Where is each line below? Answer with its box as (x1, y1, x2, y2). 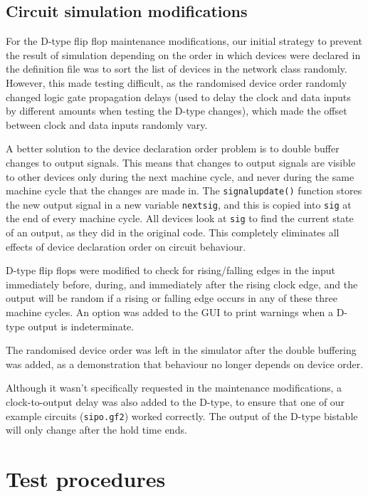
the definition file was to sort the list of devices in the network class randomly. (6, 61, 347, 76)
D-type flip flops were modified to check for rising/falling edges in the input (6, 263, 335, 278)
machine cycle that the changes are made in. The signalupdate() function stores (6, 183, 362, 198)
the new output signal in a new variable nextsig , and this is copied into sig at (6, 197, 352, 211)
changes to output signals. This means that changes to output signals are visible (6, 155, 356, 169)
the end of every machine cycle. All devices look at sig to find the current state (6, 211, 354, 226)
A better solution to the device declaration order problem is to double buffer (6, 141, 340, 156)
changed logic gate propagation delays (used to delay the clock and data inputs (6, 89, 351, 104)
